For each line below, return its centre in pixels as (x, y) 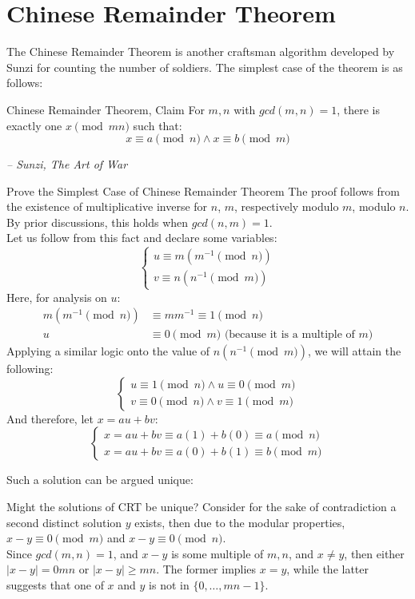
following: (30, 369)
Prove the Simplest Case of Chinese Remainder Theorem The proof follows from (204, 190)
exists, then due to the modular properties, (240, 522)
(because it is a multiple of (289, 335)
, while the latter (328, 569)
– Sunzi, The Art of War (67, 164)
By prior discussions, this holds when (98, 222)
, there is (358, 109)
